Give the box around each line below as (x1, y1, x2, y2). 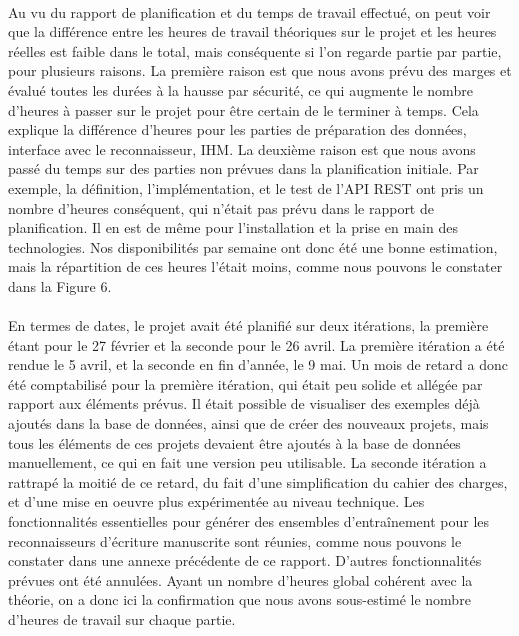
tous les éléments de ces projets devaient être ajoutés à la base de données (8, 432, 461, 453)
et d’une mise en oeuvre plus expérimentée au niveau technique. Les (8, 491, 425, 512)
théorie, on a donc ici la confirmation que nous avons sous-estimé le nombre (8, 589, 471, 610)
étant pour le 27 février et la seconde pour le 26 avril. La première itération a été (8, 334, 505, 355)
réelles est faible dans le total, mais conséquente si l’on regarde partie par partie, (8, 40, 502, 61)
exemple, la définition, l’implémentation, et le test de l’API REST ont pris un (8, 177, 484, 198)
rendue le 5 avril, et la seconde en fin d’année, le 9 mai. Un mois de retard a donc (8, 354, 508, 375)
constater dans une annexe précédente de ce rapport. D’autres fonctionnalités (8, 550, 482, 571)
